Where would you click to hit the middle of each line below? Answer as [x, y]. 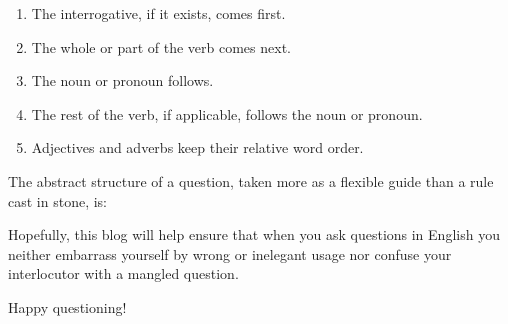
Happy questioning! [67, 306]
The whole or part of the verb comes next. [161, 46]
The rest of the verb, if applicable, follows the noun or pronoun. [227, 113]
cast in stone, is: [57, 200]
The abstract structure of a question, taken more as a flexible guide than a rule [251, 180]
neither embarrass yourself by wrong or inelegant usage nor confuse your [230, 253]
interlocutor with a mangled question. [123, 273]
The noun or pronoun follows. [122, 80]
